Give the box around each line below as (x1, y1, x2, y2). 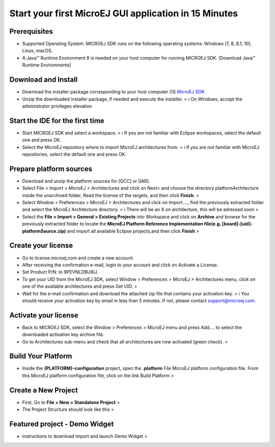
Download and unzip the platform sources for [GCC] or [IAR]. (22, 178, 150, 184)
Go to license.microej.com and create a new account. (22, 255, 134, 261)
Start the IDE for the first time (9, 116, 104, 125)
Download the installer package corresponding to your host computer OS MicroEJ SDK (22, 89, 205, 95)
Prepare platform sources (9, 164, 93, 173)
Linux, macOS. (22, 47, 53, 54)
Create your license (9, 241, 73, 250)
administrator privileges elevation (22, 103, 92, 109)
